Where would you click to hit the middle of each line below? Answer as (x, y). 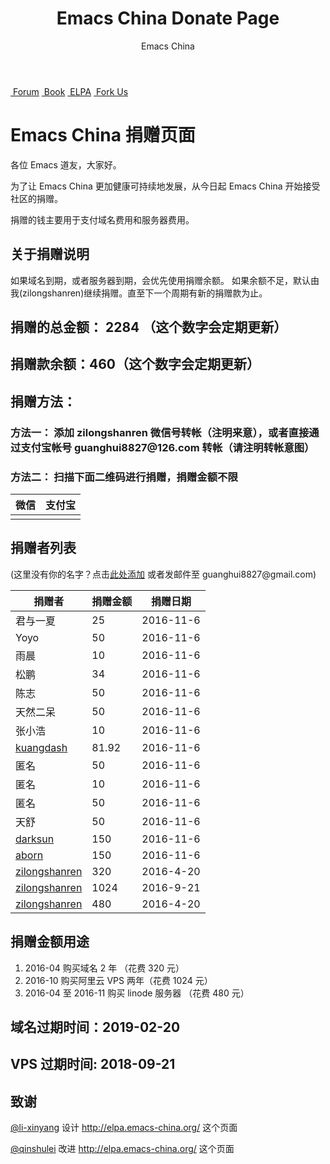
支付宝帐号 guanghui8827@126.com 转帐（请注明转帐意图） (167, 447)
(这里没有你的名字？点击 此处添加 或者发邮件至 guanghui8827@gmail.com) (163, 574)
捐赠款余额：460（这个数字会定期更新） (135, 364)
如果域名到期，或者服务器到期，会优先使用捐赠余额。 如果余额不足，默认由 (165, 280)
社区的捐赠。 (36, 198)
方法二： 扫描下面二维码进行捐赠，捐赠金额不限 (124, 477)
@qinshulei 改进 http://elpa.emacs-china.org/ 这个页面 (122, 1149)
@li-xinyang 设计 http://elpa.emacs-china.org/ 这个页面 (124, 1128)
